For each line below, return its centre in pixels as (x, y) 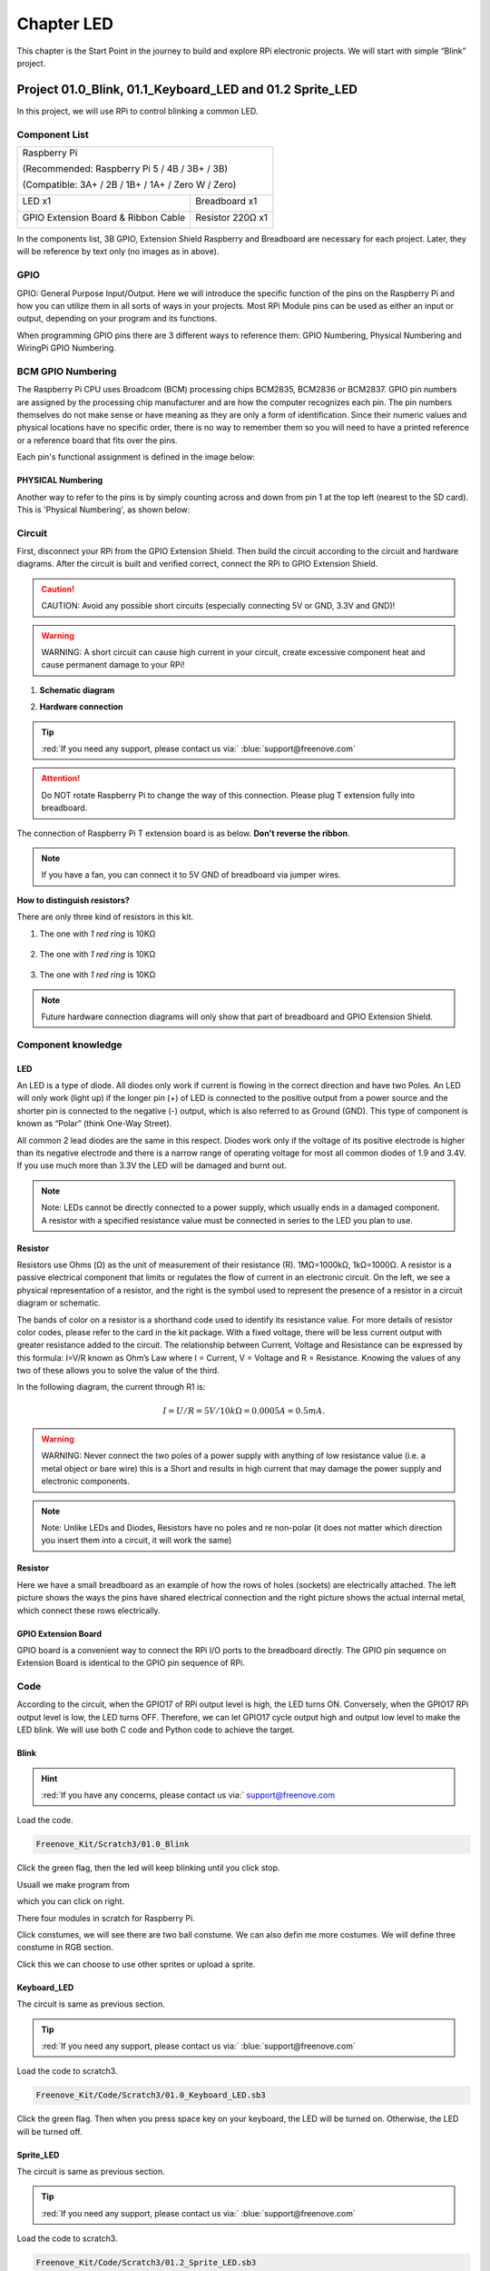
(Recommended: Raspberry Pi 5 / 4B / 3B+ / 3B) (125, 168)
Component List (53, 134)
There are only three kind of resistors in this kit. (105, 917)
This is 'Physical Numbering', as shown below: (103, 510)
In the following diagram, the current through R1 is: (111, 1387)
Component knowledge (69, 1045)
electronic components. (86, 1482)
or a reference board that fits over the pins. (97, 440)
